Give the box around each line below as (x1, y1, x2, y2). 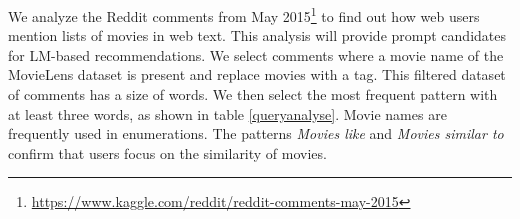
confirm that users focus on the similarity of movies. (8, 142, 327, 163)
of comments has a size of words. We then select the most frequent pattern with (8, 84, 498, 105)
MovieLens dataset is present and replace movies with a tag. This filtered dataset (8, 64, 506, 85)
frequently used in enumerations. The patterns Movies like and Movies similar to (8, 123, 504, 144)
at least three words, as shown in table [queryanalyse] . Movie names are (8, 103, 447, 124)
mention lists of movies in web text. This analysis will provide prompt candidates (8, 25, 506, 46)
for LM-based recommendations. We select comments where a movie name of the (8, 44, 504, 65)
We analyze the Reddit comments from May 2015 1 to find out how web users (8, 3, 480, 26)
